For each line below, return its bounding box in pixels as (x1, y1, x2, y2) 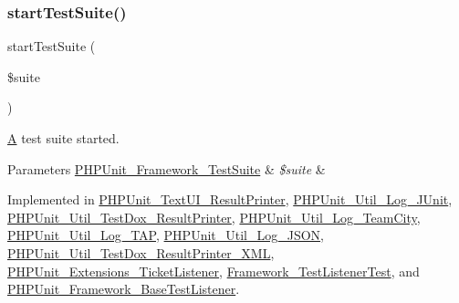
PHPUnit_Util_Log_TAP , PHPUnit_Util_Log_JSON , (7, 225, 325, 245)
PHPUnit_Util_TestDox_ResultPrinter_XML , (7, 243, 275, 262)
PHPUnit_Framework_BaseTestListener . (7, 279, 240, 298)
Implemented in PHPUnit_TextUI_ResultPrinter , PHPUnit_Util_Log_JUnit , (7, 190, 453, 209)
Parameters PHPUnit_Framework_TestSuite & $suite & (7, 159, 326, 178)
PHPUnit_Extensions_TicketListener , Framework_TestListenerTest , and (7, 261, 420, 280)
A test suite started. (7, 129, 120, 147)
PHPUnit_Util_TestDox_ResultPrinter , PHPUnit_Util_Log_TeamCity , (7, 207, 421, 226)
